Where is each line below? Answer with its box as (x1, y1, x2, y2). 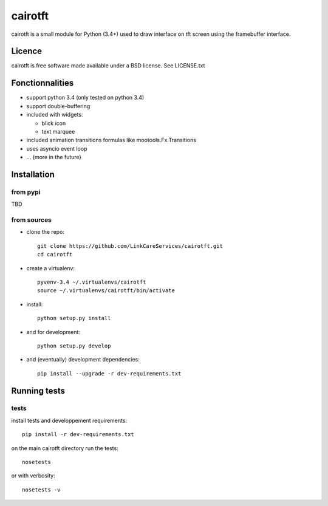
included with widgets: (26, 111, 83, 118)
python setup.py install (37, 315, 111, 322)
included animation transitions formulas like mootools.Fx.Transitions (26, 137, 197, 144)
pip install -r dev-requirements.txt (22, 431, 135, 438)
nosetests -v (22, 486, 61, 493)
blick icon (41, 119, 66, 127)
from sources (11, 216, 52, 224)
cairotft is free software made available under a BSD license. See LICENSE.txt (11, 62, 205, 69)
